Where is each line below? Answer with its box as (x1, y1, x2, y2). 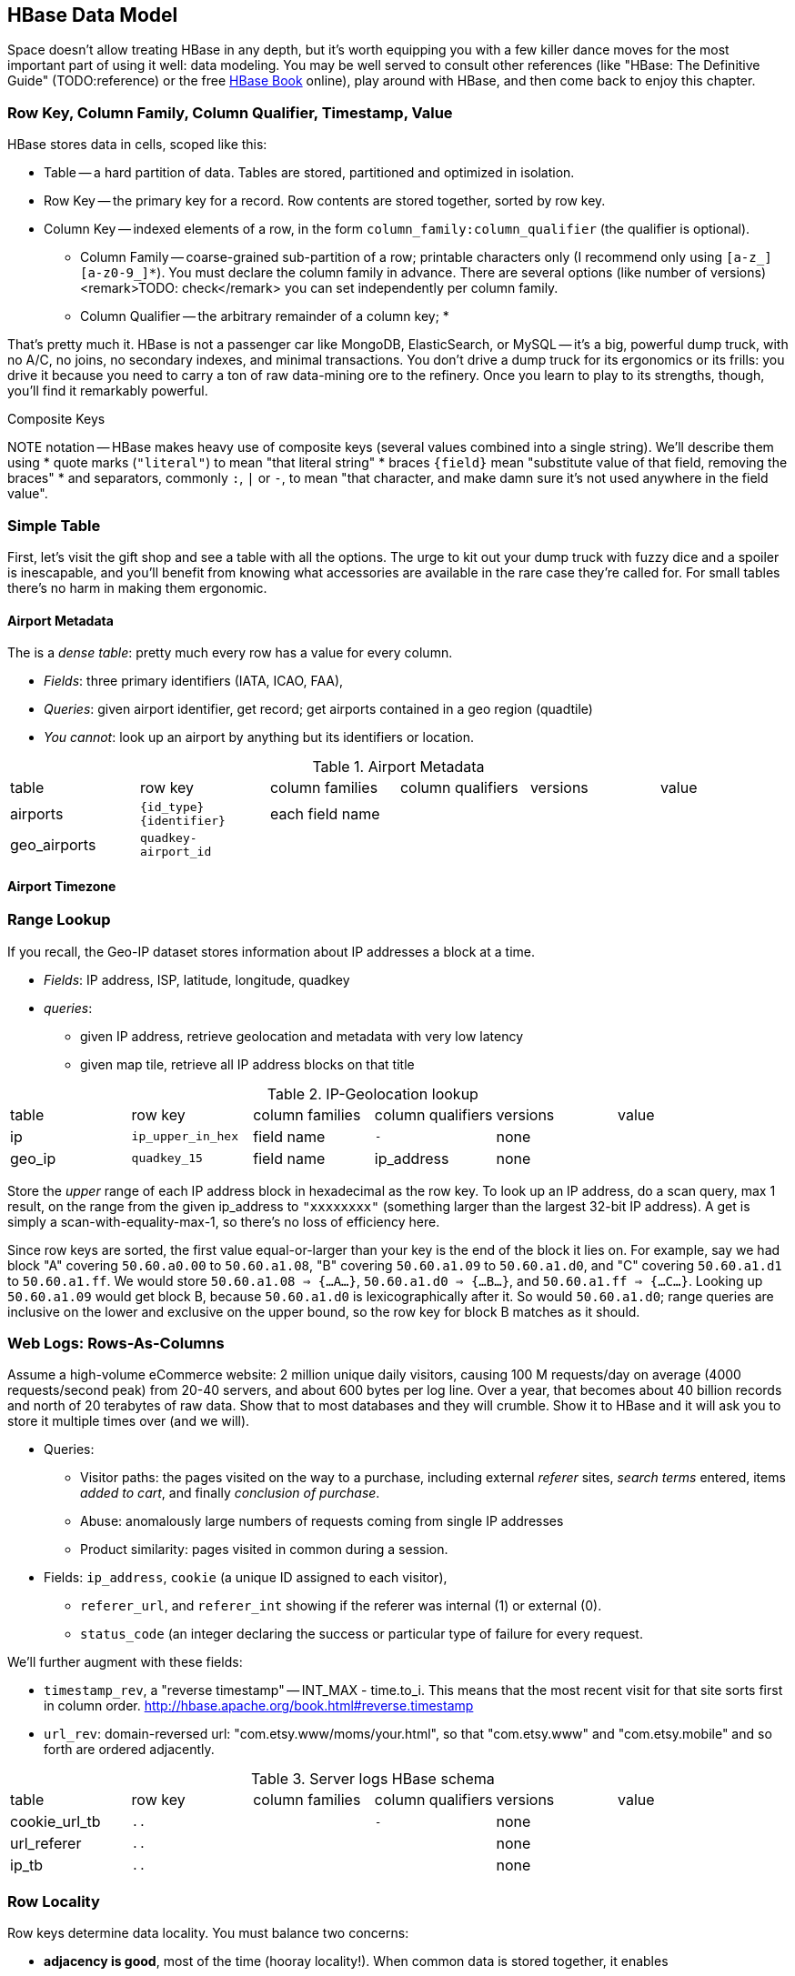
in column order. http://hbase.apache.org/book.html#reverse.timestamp (44, 1698, 474, 1714)
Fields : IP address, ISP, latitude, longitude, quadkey (44, 971, 350, 988)
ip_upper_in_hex (131, 1129, 239, 1144)
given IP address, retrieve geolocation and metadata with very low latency (80, 1028, 523, 1044)
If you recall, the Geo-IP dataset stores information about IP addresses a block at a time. (7, 943, 535, 959)
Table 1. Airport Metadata (312, 757, 485, 777)
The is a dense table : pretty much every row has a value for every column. (7, 645, 453, 661)
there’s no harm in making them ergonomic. (7, 579, 267, 596)
